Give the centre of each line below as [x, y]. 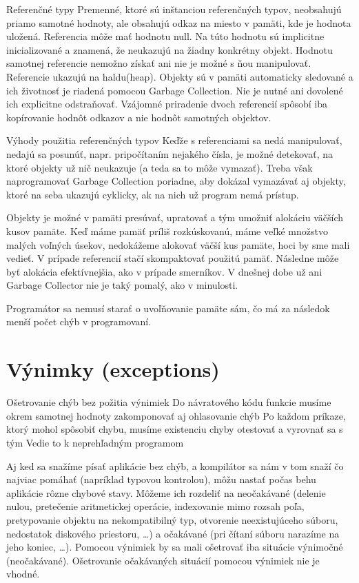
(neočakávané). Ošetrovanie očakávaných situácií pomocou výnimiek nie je [163, 560]
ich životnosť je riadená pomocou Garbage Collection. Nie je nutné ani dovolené [175, 90]
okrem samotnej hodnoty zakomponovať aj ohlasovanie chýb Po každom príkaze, [176, 415]
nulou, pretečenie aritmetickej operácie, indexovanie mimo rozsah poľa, [155, 506]
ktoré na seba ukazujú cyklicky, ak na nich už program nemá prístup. [153, 194]
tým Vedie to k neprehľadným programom [95, 442]
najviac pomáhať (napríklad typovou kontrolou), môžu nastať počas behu [161, 479]
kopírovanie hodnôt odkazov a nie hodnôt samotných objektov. [139, 117]
